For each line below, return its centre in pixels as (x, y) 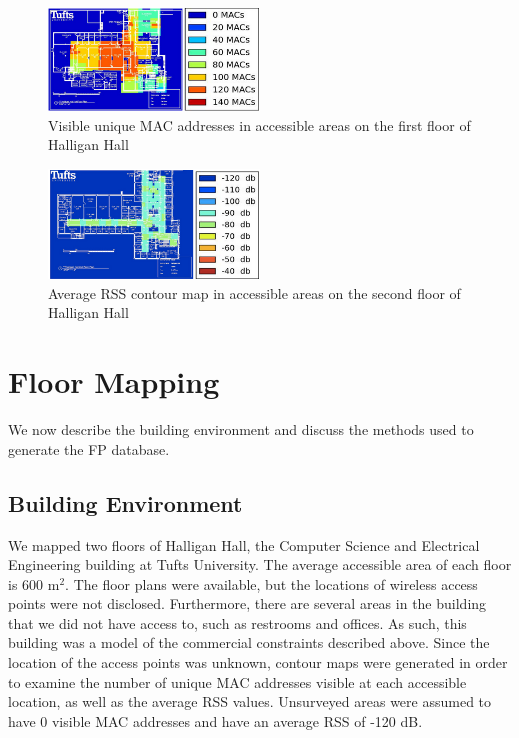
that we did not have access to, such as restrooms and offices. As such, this (237, 622)
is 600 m (34, 583)
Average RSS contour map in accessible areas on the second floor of (254, 292)
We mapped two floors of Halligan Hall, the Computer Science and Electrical (244, 544)
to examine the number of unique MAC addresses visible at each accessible (237, 681)
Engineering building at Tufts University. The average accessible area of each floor (260, 564)
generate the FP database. (89, 448)
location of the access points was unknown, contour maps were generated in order (258, 662)
